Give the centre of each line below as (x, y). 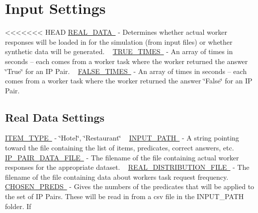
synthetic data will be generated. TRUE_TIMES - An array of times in (119, 51)
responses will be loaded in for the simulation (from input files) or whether (119, 41)
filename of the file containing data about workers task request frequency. (117, 177)
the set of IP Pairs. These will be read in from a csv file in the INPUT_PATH (125, 196)
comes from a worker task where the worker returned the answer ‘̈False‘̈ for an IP (129, 81)
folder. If (18, 206)
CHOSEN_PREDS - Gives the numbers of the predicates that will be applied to (130, 186)
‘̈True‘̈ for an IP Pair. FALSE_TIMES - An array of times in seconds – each (126, 71)
